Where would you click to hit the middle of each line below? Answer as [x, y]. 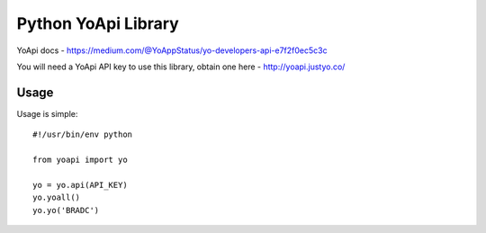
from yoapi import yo [80, 160]
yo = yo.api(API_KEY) [80, 185]
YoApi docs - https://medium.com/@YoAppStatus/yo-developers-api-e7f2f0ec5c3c [172, 50]
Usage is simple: [47, 113]
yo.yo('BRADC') [66, 210]
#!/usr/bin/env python [83, 134]
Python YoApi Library [98, 23]
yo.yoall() [57, 197]
